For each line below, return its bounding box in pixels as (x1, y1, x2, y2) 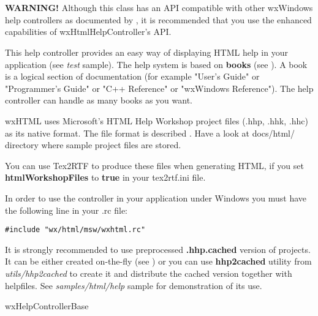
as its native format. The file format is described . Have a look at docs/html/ (5, 126, 295, 139)
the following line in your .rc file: (5, 203, 127, 216)
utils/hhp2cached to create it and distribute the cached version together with (5, 266, 292, 279)
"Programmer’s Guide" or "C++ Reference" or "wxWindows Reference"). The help (5, 81, 314, 94)
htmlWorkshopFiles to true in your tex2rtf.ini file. (5, 171, 206, 184)
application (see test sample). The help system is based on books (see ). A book (5, 58, 308, 70)
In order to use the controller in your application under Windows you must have (5, 191, 307, 204)
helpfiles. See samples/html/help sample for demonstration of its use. (5, 279, 262, 292)
